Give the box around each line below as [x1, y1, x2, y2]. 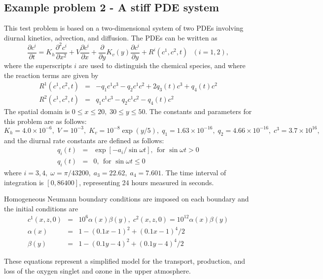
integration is [4, 177, 44, 187]
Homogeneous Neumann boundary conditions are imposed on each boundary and [4, 194, 249, 204]
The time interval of [165, 167, 226, 177]
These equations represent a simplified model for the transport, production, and [4, 255, 246, 266]
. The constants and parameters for [145, 106, 252, 117]
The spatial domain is [4, 106, 70, 117]
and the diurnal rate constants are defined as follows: [4, 135, 164, 145]
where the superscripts [4, 60, 72, 70]
